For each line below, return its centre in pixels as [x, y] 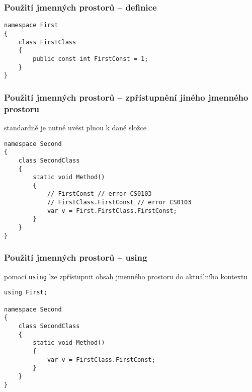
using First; [26, 293]
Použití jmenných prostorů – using [76, 257]
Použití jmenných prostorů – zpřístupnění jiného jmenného [126, 97]
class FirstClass [47, 42]
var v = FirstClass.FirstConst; [101, 360]
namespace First [31, 25]
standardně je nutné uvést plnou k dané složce [75, 127]
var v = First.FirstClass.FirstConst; [112, 211]
